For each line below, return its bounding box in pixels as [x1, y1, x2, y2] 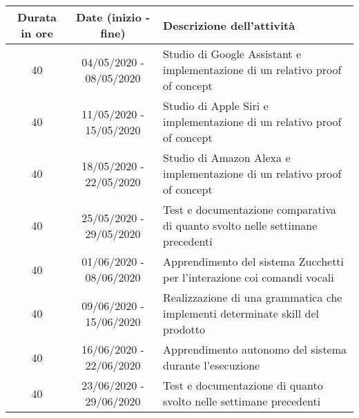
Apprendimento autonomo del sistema [163, 341, 347, 357]
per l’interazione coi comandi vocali [163, 269, 334, 285]
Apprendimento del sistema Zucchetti [163, 253, 345, 269]
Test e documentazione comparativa [163, 201, 336, 217]
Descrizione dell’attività [163, 17, 295, 33]
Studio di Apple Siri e [163, 98, 269, 113]
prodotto [163, 321, 206, 337]
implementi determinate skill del [163, 305, 319, 321]
